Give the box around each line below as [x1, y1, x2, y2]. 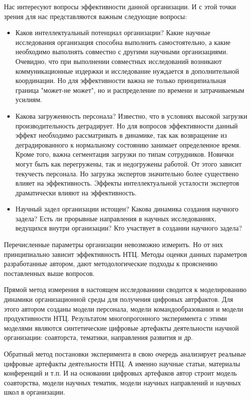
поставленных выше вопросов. [4, 268, 95, 278]
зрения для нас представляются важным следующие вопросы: [4, 11, 187, 21]
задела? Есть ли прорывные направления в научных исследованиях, [15, 213, 216, 223]
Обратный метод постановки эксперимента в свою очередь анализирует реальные [4, 349, 246, 358]
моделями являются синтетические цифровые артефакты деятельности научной [4, 322, 239, 333]
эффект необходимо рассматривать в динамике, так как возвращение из [15, 130, 227, 140]
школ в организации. [4, 387, 65, 397]
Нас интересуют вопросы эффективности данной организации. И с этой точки [4, 1, 236, 11]
